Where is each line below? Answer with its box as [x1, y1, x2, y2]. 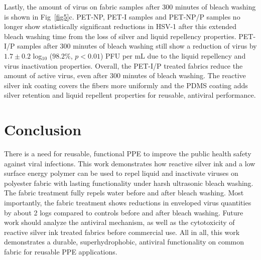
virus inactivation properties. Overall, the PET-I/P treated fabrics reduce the [4, 60, 243, 71]
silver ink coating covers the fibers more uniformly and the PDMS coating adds [4, 80, 248, 90]
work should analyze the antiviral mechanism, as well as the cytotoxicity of [4, 217, 235, 227]
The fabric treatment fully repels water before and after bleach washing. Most [4, 187, 244, 198]
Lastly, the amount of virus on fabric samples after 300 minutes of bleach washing [4, 2, 256, 12]
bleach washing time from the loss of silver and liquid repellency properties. [4, 31, 236, 41]
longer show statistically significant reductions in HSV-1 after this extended [4, 21, 236, 32]
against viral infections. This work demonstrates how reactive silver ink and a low [4, 158, 255, 168]
